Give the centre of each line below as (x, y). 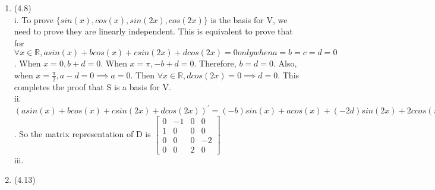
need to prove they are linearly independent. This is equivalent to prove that (153, 31)
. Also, (285, 63)
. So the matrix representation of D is (82, 134)
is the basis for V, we (249, 19)
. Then (142, 75)
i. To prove (34, 19)
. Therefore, (215, 63)
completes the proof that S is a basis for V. (92, 86)
